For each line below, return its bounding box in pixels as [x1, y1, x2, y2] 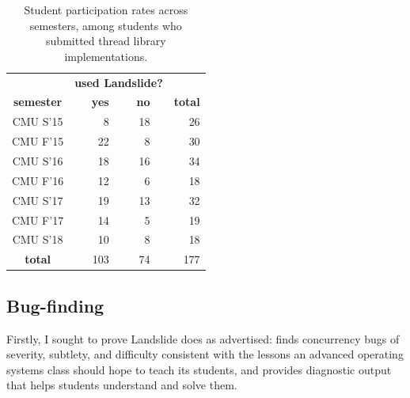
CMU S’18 [12, 231, 63, 248]
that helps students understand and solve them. [6, 377, 237, 393]
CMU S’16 [12, 153, 63, 169]
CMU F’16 [12, 172, 64, 188]
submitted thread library [46, 32, 166, 49]
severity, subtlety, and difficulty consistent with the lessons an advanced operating [6, 346, 404, 362]
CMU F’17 [12, 211, 64, 228]
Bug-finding [6, 293, 104, 317]
